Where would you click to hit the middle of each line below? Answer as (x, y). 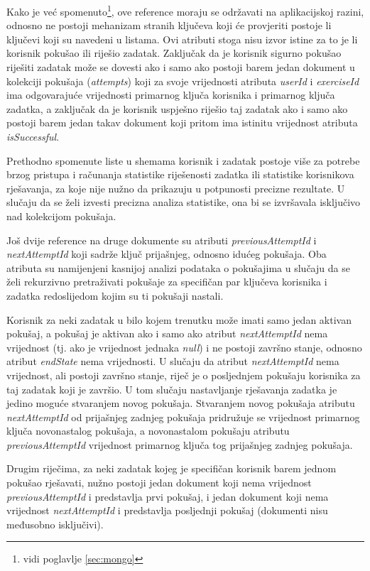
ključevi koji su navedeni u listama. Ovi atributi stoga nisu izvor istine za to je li (182, 39)
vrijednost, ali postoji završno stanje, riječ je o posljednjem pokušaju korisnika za (184, 375)
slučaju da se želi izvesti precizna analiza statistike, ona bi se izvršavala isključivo (184, 202)
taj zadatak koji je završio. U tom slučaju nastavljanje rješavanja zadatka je (172, 389)
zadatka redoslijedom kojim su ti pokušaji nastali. (115, 295)
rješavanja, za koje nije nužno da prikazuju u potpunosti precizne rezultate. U (176, 188)
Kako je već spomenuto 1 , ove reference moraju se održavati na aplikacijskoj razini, (185, 10)
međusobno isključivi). (55, 524)
